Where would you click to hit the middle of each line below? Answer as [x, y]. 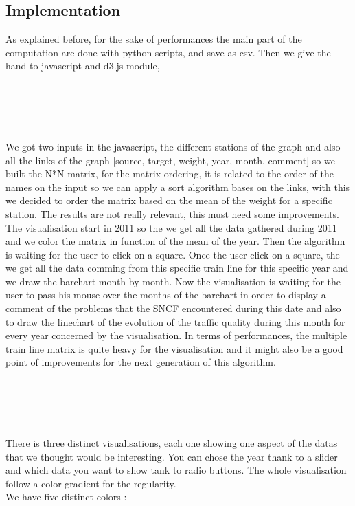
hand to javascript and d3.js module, [83, 66]
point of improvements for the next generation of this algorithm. [141, 362]
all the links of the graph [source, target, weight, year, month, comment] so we [170, 160]
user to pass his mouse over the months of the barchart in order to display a [166, 295]
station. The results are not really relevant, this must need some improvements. [173, 213]
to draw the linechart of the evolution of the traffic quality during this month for [175, 321]
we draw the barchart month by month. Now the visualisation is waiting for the [173, 281]
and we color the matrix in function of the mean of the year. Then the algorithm [175, 241]
